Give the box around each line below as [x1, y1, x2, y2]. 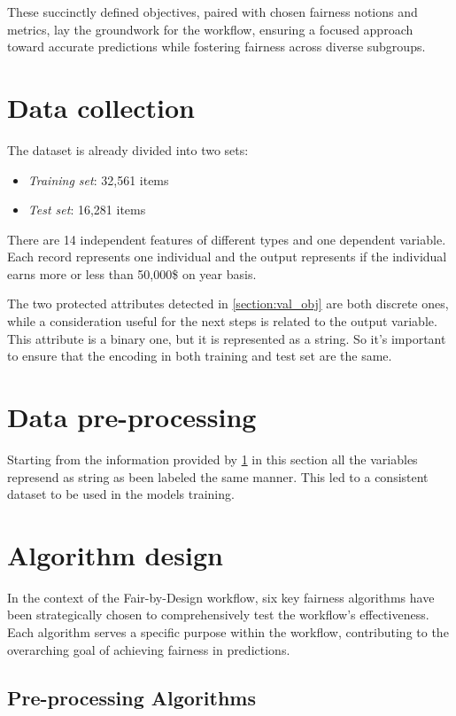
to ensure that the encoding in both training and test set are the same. [7, 346, 392, 365]
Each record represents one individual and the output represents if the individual [7, 247, 447, 266]
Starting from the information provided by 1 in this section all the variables [7, 449, 418, 468]
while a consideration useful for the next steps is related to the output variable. [7, 312, 437, 331]
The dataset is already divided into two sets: [7, 140, 249, 159]
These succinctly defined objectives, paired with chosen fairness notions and [7, 3, 418, 20]
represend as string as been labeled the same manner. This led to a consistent [7, 467, 429, 486]
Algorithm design [7, 536, 223, 572]
